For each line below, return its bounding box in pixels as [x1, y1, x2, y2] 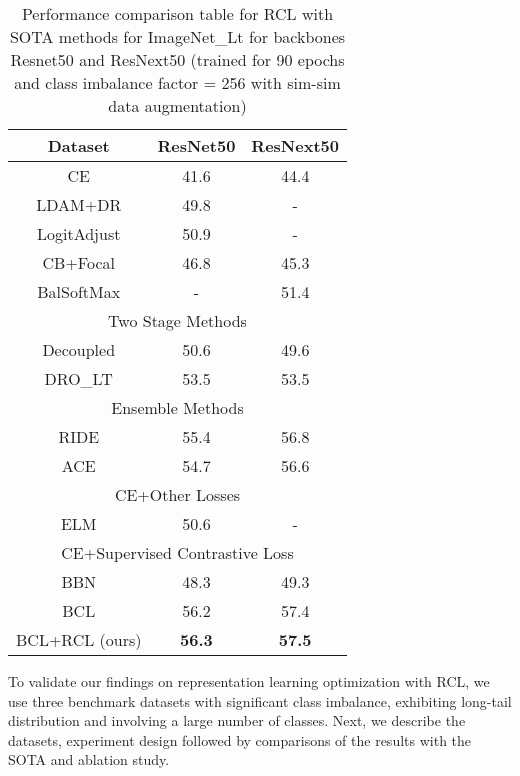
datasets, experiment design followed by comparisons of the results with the [8, 729, 472, 750]
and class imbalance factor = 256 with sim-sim [14, 71, 341, 94]
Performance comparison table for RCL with [21, 2, 334, 25]
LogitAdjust [37, 222, 121, 245]
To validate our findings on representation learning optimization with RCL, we [8, 671, 490, 691]
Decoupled [42, 338, 116, 361]
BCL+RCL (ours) [16, 628, 142, 651]
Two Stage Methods [108, 309, 247, 332]
